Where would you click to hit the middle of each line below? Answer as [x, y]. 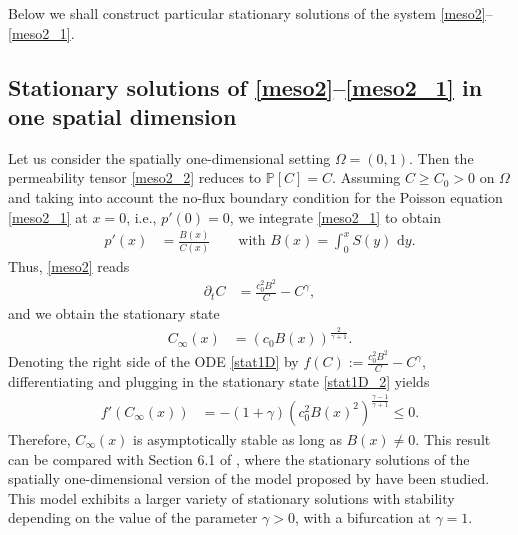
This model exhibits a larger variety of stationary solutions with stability [231, 497]
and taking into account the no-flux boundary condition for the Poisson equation [255, 196]
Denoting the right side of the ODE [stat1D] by [153, 361]
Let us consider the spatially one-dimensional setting [169, 157]
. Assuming [366, 177]
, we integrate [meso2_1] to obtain [335, 216]
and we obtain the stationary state [114, 313]
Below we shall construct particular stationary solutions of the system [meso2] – [250, 13]
